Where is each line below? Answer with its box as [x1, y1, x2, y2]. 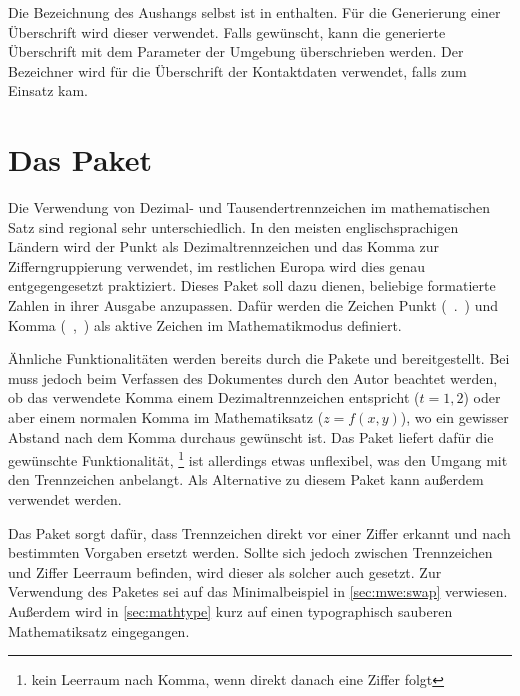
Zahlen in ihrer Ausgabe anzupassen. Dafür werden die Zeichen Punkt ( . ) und [8, 295, 499, 316]
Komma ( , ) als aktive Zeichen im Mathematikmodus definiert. [8, 314, 402, 335]
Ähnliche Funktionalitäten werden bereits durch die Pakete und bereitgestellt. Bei [8, 348, 510, 369]
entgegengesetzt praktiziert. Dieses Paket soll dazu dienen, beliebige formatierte [8, 275, 496, 296]
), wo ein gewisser [400, 407, 509, 428]
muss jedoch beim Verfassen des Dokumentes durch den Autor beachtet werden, [8, 367, 498, 388]
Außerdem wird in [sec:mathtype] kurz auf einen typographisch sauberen [8, 601, 453, 622]
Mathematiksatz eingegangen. [8, 620, 190, 641]
